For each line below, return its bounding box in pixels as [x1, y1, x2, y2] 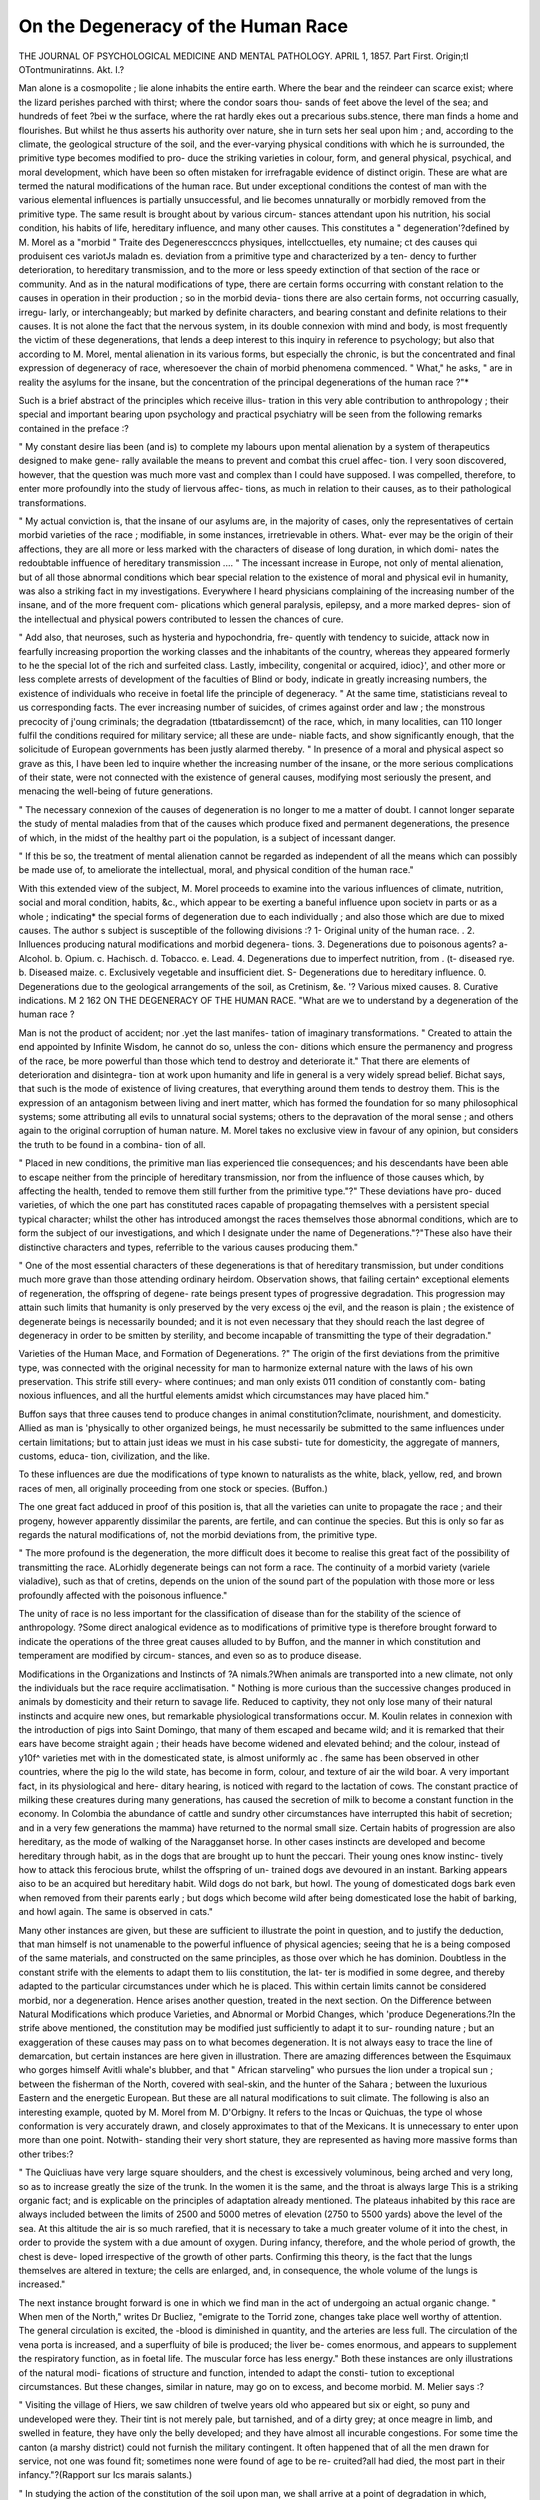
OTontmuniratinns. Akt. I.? [18, 63, 125, 75]
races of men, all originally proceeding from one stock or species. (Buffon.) [18, 1482, 329, 1494]
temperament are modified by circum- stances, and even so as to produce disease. [18, 1650, 362, 1662]
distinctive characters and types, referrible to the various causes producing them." [18, 1241, 359, 1253]
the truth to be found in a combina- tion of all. [18, 1138, 206, 1150]
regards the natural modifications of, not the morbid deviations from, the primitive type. [18, 1529, 378, 1540]
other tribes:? [18, 2148, 74, 2160]
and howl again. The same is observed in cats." [18, 1906, 214, 1918]
